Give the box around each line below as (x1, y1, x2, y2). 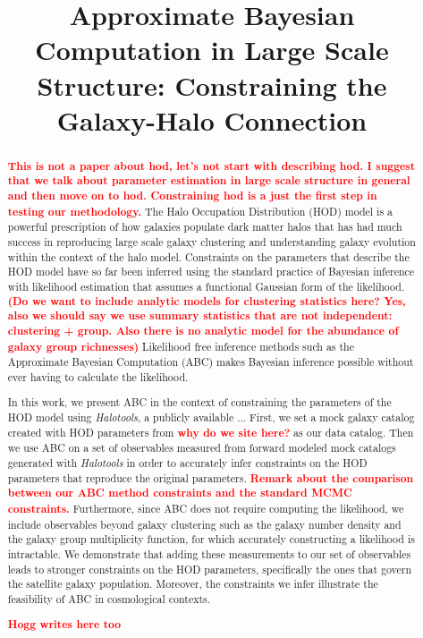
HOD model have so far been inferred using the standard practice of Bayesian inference (7, 264, 415, 279)
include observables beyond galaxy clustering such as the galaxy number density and (7, 516, 402, 532)
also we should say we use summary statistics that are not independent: (7, 308, 393, 324)
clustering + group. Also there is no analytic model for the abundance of (7, 322, 399, 338)
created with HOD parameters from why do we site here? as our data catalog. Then (7, 424, 414, 440)
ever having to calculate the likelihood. (7, 369, 189, 384)
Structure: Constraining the (37, 66, 387, 103)
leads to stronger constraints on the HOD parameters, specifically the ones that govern (7, 561, 412, 576)
